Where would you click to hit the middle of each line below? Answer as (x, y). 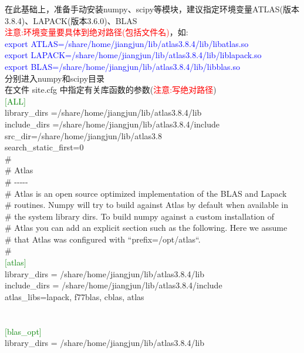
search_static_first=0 (44, 147)
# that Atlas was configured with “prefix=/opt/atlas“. (103, 239)
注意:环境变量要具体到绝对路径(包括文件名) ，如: (97, 32)
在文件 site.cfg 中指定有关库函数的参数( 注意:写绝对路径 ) (111, 90)
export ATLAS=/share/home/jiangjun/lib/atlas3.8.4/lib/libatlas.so (127, 43)
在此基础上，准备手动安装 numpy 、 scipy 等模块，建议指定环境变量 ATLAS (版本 (152, 9)
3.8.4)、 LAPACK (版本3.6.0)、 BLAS (71, 20)
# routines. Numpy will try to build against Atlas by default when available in (146, 205)
